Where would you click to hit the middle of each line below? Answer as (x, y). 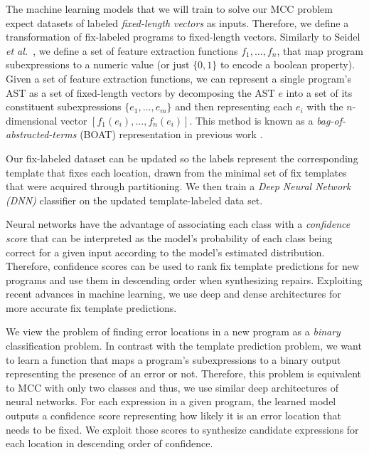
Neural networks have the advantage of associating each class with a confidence (178, 224)
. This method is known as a (251, 120)
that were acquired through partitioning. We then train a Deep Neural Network (178, 186)
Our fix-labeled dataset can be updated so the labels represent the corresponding (182, 158)
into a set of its (319, 92)
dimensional (32, 120)
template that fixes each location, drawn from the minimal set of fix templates (176, 172)
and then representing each (234, 106)
